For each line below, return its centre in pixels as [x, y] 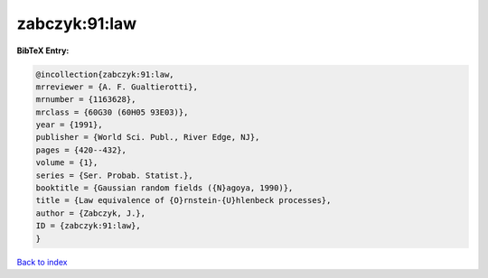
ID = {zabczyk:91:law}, [89, 226]
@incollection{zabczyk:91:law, [105, 74]
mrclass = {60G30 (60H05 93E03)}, [112, 112]
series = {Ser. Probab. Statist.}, [114, 175]
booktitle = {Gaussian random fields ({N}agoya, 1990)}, [164, 188]
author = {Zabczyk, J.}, [91, 213]
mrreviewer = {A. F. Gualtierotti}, [117, 87]
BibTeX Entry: [43, 51]
